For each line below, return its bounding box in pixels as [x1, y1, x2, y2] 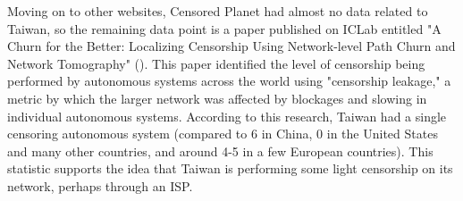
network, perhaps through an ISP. [7, 176, 193, 195]
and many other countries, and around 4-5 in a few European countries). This [7, 141, 434, 160]
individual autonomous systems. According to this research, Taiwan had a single [7, 106, 447, 125]
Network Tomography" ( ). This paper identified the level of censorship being [7, 54, 425, 72]
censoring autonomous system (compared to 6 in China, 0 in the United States [7, 124, 438, 143]
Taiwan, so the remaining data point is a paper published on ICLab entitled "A [7, 19, 442, 38]
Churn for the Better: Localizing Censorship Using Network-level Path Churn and [7, 37, 456, 55]
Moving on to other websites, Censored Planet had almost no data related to [7, 2, 428, 20]
